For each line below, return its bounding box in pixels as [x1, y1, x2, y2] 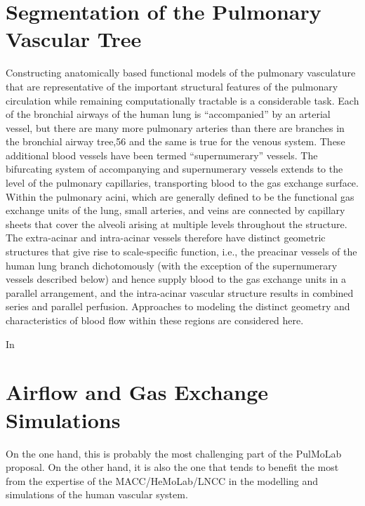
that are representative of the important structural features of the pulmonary [6, 79, 338, 93]
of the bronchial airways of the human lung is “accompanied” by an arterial [6, 107, 331, 121]
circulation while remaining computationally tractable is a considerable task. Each [6, 93, 359, 107]
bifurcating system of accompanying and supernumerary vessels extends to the [6, 161, 343, 176]
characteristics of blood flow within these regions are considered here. [6, 313, 304, 327]
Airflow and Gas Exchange [6, 378, 269, 406]
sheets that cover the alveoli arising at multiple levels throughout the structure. [6, 216, 347, 231]
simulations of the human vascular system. [6, 487, 188, 502]
